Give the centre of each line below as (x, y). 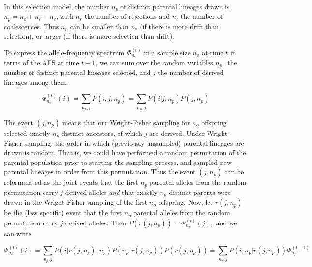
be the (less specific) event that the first (63, 213)
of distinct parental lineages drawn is (175, 6)
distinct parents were (200, 192)
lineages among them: (36, 82)
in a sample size (167, 52)
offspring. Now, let (186, 202)
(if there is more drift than (179, 26)
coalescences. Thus (31, 26)
